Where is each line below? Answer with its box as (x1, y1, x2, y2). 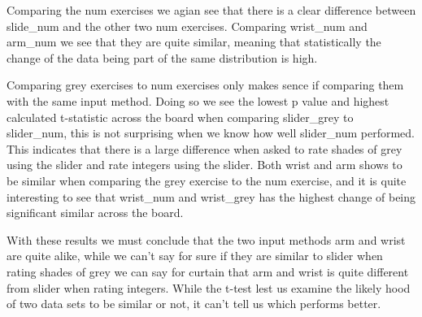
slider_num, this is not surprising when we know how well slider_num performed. (7, 124, 415, 141)
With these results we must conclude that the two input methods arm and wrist (7, 231, 406, 248)
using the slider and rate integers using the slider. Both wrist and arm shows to (7, 156, 402, 173)
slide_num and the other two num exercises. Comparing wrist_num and (7, 17, 368, 34)
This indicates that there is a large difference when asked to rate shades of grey (7, 140, 402, 157)
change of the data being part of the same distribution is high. (7, 49, 318, 66)
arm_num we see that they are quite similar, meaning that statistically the (7, 33, 381, 50)
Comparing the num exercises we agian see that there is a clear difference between (7, 2, 416, 18)
